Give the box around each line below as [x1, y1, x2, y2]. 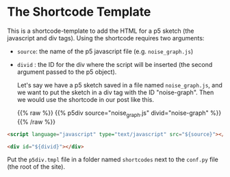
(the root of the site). [7, 163, 66, 171]
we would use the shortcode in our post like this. [16, 95, 154, 103]
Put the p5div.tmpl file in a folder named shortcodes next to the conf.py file [7, 155, 219, 164]
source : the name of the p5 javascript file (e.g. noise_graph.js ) [16, 47, 194, 55]
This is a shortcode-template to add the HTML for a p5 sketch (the [7, 27, 194, 35]
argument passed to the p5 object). [16, 68, 117, 76]
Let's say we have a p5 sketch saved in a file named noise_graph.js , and [16, 81, 222, 89]
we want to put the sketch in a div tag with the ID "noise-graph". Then [16, 88, 214, 96]
